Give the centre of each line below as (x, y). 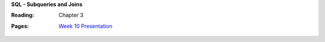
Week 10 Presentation (85, 26)
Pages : (20, 26)
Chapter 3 (71, 15)
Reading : (23, 15)
